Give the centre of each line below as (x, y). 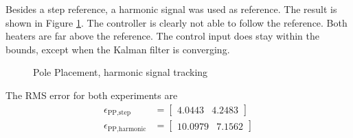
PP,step (119, 113)
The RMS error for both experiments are (92, 95)
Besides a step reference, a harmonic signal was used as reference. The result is (171, 9)
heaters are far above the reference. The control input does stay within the (163, 36)
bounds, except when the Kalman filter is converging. (118, 49)
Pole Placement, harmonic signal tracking (121, 72)
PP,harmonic (127, 129)
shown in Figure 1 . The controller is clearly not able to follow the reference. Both (176, 22)
